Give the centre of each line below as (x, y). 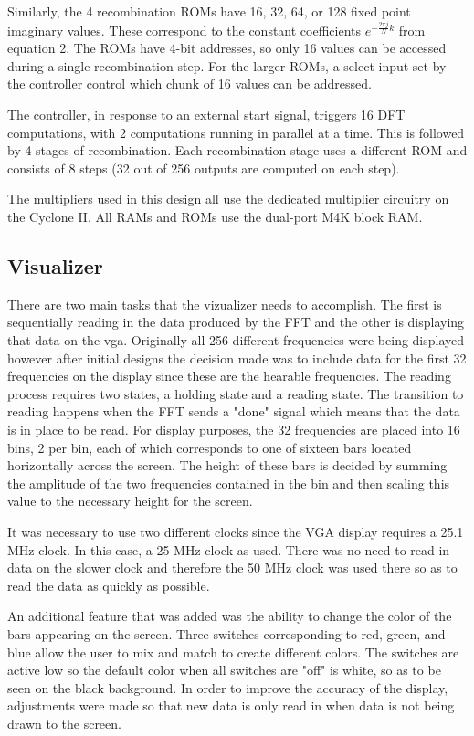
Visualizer (55, 266)
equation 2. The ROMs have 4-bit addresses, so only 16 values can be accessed (227, 48)
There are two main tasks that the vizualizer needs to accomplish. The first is (225, 304)
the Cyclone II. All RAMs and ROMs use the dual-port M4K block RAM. (215, 217)
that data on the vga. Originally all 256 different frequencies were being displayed (236, 340)
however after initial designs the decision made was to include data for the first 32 (237, 357)
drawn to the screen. (64, 723)
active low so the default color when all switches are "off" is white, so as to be (224, 670)
